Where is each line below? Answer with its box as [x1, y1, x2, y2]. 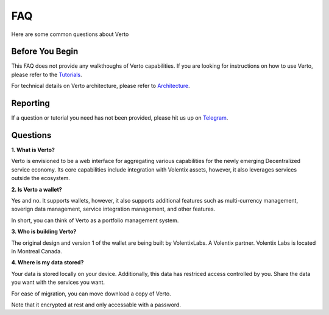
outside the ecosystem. [11, 175, 70, 182]
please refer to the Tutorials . [11, 71, 82, 78]
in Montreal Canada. [11, 247, 62, 255]
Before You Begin [11, 46, 79, 57]
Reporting [11, 98, 50, 109]
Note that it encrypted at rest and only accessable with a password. [11, 301, 181, 308]
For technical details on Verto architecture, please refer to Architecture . [11, 82, 190, 90]
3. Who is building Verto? [11, 228, 77, 235]
